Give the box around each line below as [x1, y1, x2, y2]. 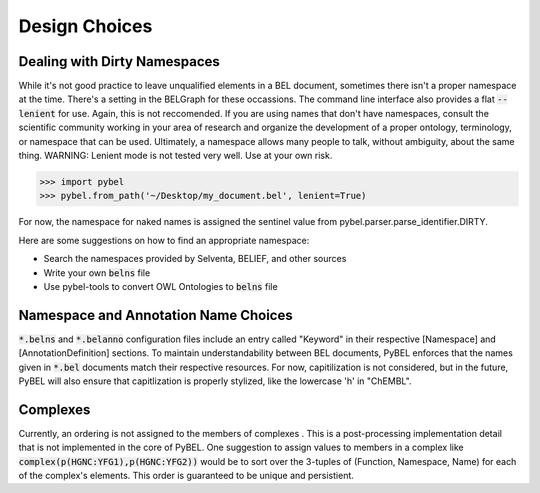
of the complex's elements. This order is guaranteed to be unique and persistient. [18, 470, 355, 482]
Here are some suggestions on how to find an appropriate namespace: [18, 234, 310, 246]
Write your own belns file [43, 266, 151, 279]
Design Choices [18, 15, 153, 37]
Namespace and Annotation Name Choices [18, 306, 294, 324]
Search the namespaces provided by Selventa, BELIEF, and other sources [43, 253, 347, 265]
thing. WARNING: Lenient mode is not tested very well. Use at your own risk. [18, 150, 333, 162]
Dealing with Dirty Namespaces [18, 53, 220, 70]
